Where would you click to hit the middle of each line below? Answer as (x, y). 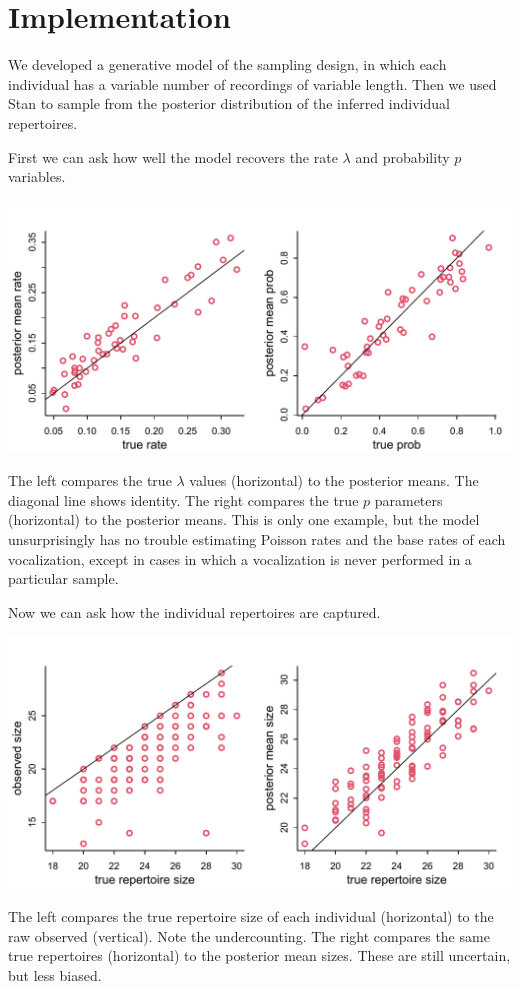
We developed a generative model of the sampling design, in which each (227, 64)
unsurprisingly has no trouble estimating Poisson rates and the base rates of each (257, 539)
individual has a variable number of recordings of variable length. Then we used (252, 83)
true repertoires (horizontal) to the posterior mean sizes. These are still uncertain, (259, 955)
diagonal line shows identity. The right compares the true (183, 499)
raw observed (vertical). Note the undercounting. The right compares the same (249, 935)
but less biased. (55, 974)
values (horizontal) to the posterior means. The (334, 480)
